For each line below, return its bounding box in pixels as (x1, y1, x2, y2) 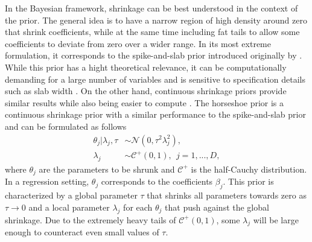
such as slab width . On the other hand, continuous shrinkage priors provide (5, 84, 287, 97)
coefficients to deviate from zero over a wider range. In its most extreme (5, 37, 271, 49)
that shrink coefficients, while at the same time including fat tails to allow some (5, 25, 300, 38)
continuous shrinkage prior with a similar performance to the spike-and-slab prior (5, 108, 306, 121)
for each (123, 200, 153, 213)
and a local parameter (28, 200, 110, 213)
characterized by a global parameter (5, 189, 138, 202)
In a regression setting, (5, 175, 89, 188)
